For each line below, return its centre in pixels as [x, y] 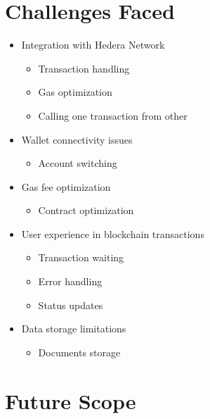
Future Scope [71, 400]
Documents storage [79, 352]
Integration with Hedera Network [93, 45]
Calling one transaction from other [113, 115]
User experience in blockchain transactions [113, 233]
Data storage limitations [74, 329]
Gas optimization [75, 92]
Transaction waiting [81, 257]
